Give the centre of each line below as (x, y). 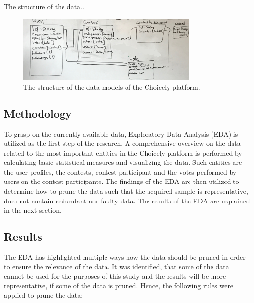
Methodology (38, 113)
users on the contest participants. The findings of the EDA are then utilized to (122, 181)
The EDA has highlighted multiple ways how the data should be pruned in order (125, 257)
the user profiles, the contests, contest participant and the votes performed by (120, 172)
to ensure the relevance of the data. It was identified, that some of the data (116, 266)
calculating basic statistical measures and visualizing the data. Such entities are (123, 162)
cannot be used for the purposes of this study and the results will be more (115, 276)
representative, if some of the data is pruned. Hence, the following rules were (119, 285)
